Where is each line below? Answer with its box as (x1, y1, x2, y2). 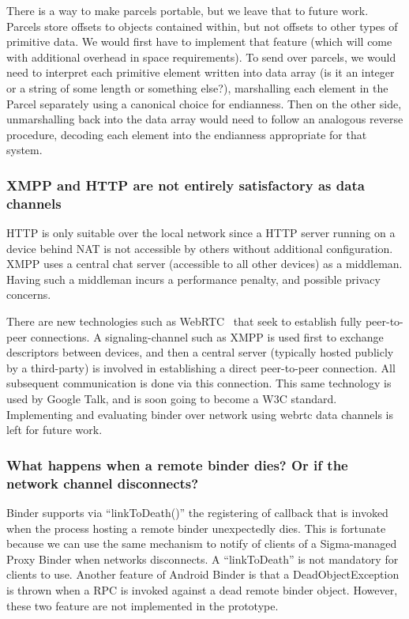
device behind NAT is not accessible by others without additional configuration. (6, 240, 393, 256)
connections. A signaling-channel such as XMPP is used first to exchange (30, 328, 384, 345)
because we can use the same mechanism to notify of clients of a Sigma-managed (6, 535, 397, 552)
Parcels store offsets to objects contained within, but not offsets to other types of (6, 17, 398, 34)
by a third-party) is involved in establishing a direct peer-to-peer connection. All (6, 359, 396, 376)
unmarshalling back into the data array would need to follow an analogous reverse (6, 111, 403, 127)
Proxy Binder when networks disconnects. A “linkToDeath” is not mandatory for (6, 550, 399, 567)
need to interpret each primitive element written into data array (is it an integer (6, 64, 395, 81)
